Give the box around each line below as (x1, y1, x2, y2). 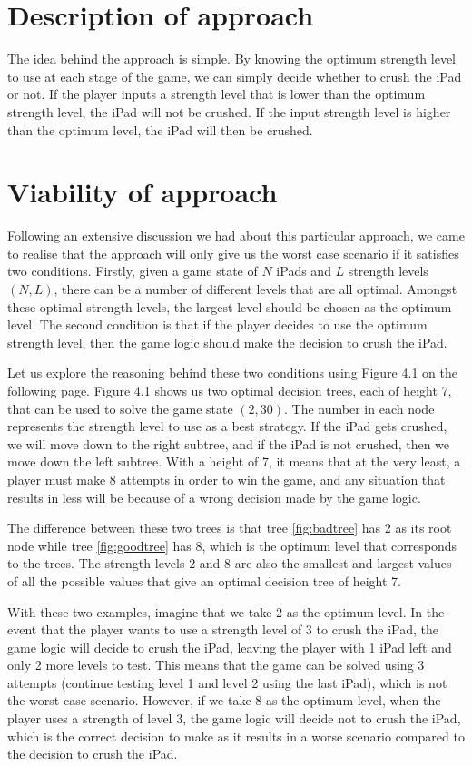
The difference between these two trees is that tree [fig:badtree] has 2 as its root (7, 518, 452, 537)
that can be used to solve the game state (7, 398, 233, 417)
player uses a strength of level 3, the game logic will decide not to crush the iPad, (7, 709, 461, 728)
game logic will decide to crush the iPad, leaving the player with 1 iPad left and (7, 637, 452, 656)
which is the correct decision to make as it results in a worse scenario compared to (7, 726, 465, 745)
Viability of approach (7, 173, 278, 211)
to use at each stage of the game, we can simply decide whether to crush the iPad (7, 66, 462, 85)
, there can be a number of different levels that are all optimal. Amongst (54, 280, 457, 298)
